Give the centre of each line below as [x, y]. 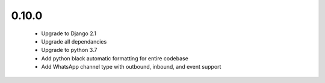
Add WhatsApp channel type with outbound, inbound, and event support [131, 67]
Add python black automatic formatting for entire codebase [115, 58]
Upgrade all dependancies [74, 41]
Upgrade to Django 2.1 [69, 33]
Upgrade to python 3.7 [69, 50]
